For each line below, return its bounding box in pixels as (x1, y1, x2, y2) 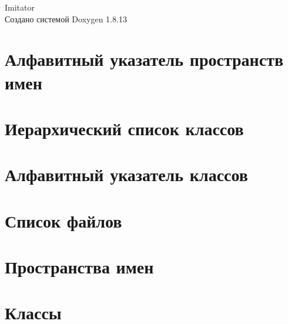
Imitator (5, 1, 35, 13)
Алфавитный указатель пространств (5, 47, 284, 71)
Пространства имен (5, 255, 154, 279)
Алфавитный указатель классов (5, 162, 248, 186)
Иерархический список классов (5, 116, 244, 140)
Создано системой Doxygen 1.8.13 (5, 12, 127, 25)
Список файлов (5, 208, 122, 232)
